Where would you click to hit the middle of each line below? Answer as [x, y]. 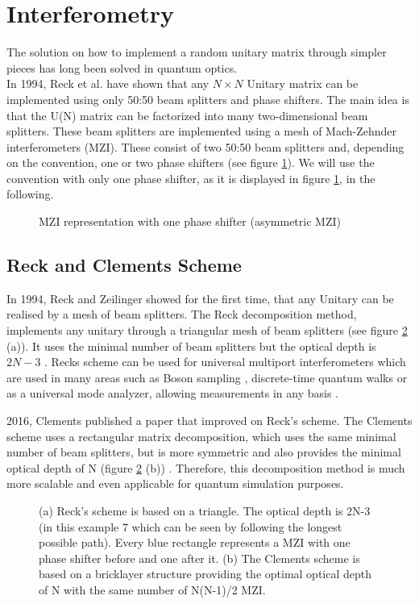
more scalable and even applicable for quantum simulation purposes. [175, 483]
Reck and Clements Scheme [124, 265]
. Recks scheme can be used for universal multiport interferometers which [225, 362]
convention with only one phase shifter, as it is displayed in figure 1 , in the [191, 178]
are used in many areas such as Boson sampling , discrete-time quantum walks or [207, 377]
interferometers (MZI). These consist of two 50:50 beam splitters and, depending [205, 146]
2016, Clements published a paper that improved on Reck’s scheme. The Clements [209, 421]
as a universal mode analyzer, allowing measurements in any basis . [173, 393]
